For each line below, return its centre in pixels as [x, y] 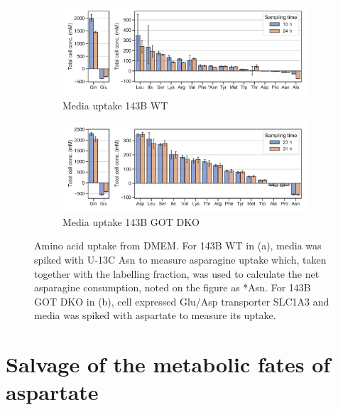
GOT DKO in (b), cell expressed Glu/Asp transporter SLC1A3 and [182, 301]
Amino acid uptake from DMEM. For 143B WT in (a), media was [178, 246]
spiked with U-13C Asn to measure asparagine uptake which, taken [180, 259]
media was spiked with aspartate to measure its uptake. [155, 315]
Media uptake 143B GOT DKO [131, 221]
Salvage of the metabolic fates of [168, 364]
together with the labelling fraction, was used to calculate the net [177, 273]
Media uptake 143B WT [115, 105]
